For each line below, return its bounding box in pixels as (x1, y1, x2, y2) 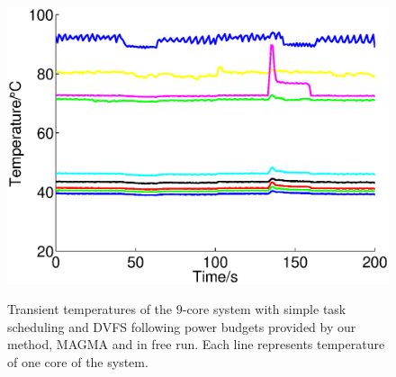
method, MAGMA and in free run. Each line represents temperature (7, 335, 385, 354)
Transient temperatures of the (7, 300, 173, 319)
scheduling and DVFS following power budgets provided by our (7, 317, 356, 336)
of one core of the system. (7, 353, 148, 372)
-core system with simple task (182, 300, 346, 319)
